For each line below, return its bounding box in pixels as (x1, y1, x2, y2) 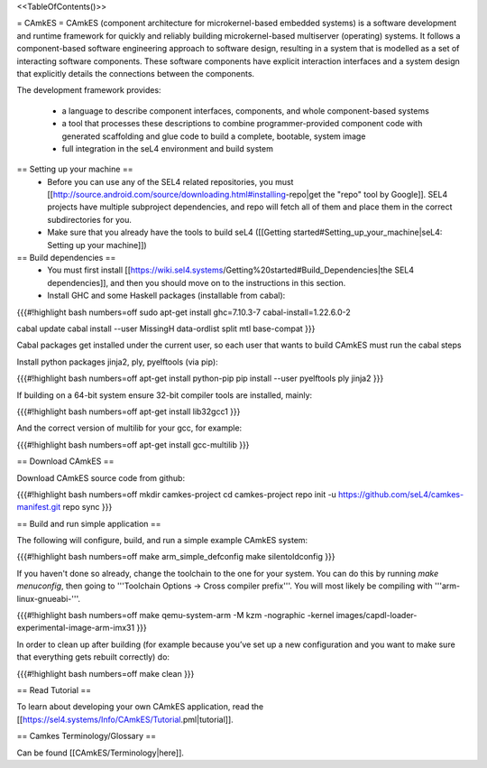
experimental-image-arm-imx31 (16, 623, 135, 634)
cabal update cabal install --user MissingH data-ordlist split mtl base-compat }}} (16, 323, 316, 334)
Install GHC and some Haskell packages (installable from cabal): (47, 290, 286, 301)
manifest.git (16, 502, 61, 513)
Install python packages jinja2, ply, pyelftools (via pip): (16, 356, 218, 367)
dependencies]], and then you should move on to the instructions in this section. (47, 277, 346, 288)
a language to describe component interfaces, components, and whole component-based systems (61, 105, 430, 116)
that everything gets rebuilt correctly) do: (16, 652, 170, 662)
